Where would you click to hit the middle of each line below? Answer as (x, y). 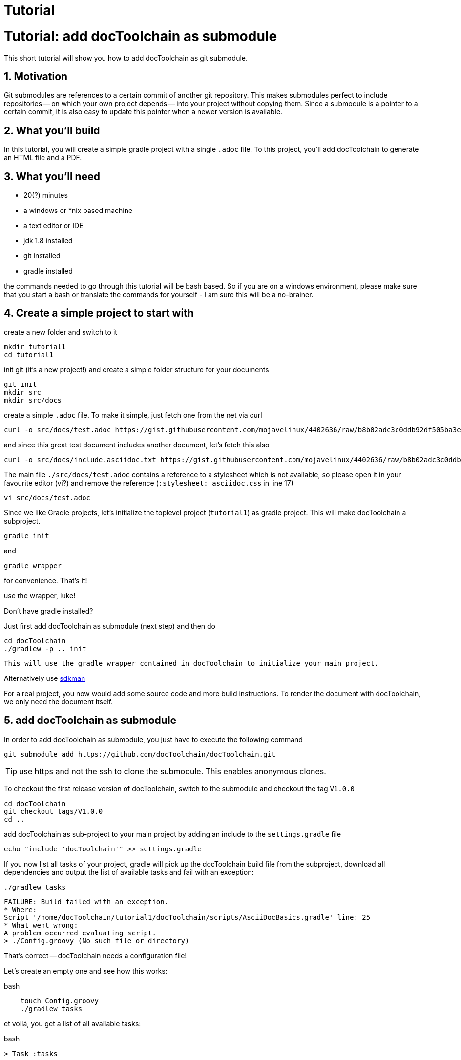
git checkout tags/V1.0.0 (53, 811)
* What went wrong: (41, 925)
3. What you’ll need (52, 176)
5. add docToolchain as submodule (90, 721)
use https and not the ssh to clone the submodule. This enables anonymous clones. (173, 771)
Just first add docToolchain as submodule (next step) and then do (110, 626)
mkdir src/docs (33, 400)
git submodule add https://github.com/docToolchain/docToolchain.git (140, 754)
